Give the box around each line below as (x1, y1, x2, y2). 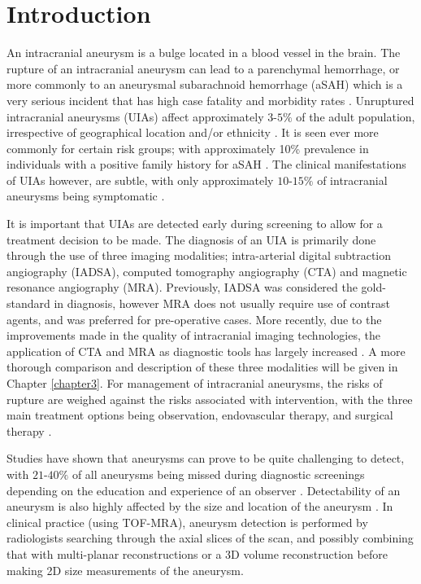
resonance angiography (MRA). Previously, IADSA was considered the (7, 279, 358, 296)
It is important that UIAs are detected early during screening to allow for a (7, 215, 383, 232)
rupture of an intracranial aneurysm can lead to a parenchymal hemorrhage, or (7, 59, 400, 77)
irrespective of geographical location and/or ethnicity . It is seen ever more (7, 124, 379, 141)
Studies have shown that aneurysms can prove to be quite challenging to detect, (7, 450, 405, 467)
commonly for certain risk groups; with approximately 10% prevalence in (7, 139, 369, 156)
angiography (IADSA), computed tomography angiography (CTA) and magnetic (7, 262, 407, 279)
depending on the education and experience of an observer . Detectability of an (7, 481, 401, 498)
